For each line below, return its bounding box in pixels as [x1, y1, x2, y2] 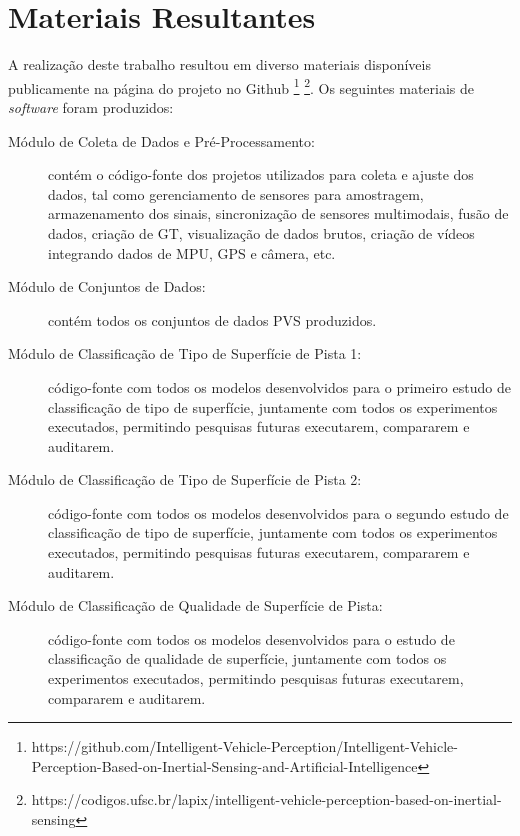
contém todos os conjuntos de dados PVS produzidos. [48, 309, 377, 330]
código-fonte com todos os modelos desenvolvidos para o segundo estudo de [48, 502, 509, 523]
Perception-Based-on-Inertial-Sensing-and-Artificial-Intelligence [31, 755, 418, 776]
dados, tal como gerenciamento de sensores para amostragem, [48, 183, 424, 204]
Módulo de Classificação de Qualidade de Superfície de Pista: [8, 595, 383, 616]
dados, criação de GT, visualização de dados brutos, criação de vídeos [48, 222, 475, 243]
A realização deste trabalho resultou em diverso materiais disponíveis [8, 54, 431, 75]
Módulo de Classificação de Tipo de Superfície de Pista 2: [8, 469, 362, 490]
